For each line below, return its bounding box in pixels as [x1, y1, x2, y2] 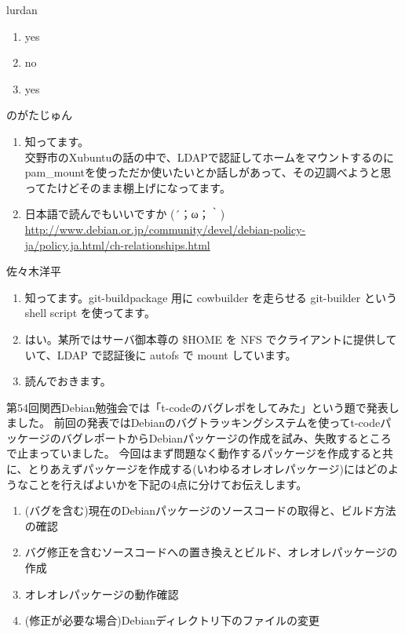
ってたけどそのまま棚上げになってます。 [24, 179, 231, 195]
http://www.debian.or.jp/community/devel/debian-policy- [24, 220, 306, 237]
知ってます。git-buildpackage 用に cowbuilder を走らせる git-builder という [24, 289, 397, 305]
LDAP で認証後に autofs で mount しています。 [57, 346, 297, 363]
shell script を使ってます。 [24, 304, 155, 321]
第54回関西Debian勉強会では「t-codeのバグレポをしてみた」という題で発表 [6, 399, 389, 415]
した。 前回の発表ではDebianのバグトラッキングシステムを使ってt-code [16, 414, 381, 431]
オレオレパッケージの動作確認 [24, 585, 179, 602]
